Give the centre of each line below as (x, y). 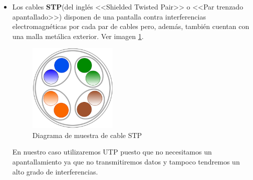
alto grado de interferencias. (55, 171)
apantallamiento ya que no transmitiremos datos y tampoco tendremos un (126, 161)
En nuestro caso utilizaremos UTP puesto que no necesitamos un (112, 152)
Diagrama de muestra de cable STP (87, 135)
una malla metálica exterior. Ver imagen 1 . (78, 36)
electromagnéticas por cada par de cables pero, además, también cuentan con (131, 26)
